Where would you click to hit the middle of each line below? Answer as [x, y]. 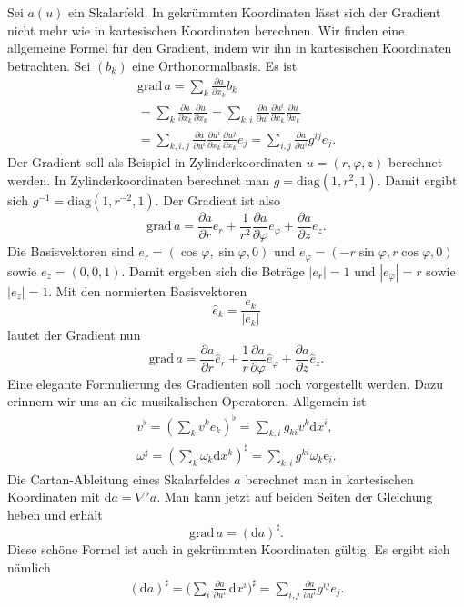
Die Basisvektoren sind [71, 251]
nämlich [29, 567]
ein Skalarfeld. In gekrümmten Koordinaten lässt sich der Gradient [255, 12]
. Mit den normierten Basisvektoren [148, 290]
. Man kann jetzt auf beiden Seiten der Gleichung [295, 497]
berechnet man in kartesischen [329, 478]
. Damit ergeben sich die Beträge [213, 270]
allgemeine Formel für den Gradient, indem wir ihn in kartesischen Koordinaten [230, 48]
